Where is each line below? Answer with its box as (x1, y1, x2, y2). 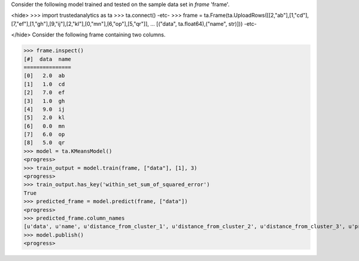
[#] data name (23, 56, 72, 62)
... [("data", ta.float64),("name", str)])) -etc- (150, 20, 257, 27)
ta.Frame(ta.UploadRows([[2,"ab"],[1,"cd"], (203, 12, 309, 19)
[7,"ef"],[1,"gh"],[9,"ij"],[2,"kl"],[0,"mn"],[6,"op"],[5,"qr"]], (11, 20, 150, 27)
